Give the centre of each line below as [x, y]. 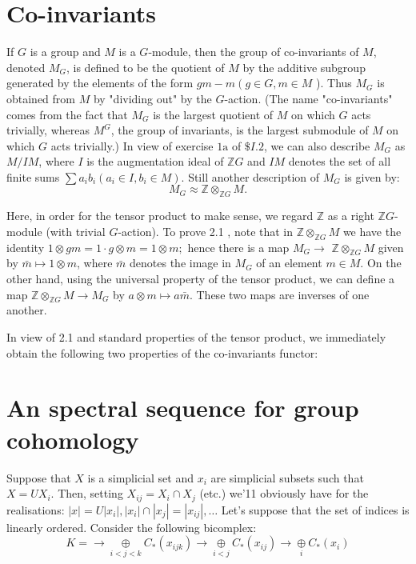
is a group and [65, 52]
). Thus [334, 83]
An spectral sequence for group [183, 408]
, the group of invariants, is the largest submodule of [240, 130]
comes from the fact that [67, 114]
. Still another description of [250, 176]
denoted [26, 67]
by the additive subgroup [304, 67]
